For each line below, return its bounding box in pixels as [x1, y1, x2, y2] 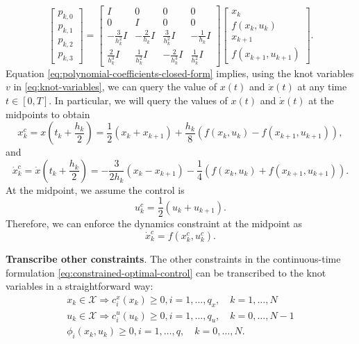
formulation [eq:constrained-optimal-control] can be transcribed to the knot [6, 265, 326, 279]
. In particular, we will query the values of [49, 92, 228, 107]
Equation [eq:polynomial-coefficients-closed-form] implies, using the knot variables [6, 65, 354, 80]
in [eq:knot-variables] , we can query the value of [13, 79, 217, 94]
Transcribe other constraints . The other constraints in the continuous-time [6, 251, 341, 265]
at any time [297, 79, 347, 94]
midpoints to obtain [6, 106, 90, 121]
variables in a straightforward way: [6, 279, 153, 293]
